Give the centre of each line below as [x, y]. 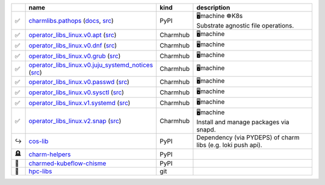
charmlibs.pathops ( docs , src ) [71, 20]
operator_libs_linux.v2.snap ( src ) [75, 121]
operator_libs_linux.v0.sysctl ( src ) [76, 92]
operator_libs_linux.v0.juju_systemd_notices [91, 65]
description [213, 8]
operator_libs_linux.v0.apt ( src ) [73, 35]
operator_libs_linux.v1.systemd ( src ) [79, 103]
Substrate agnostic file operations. [245, 26]
